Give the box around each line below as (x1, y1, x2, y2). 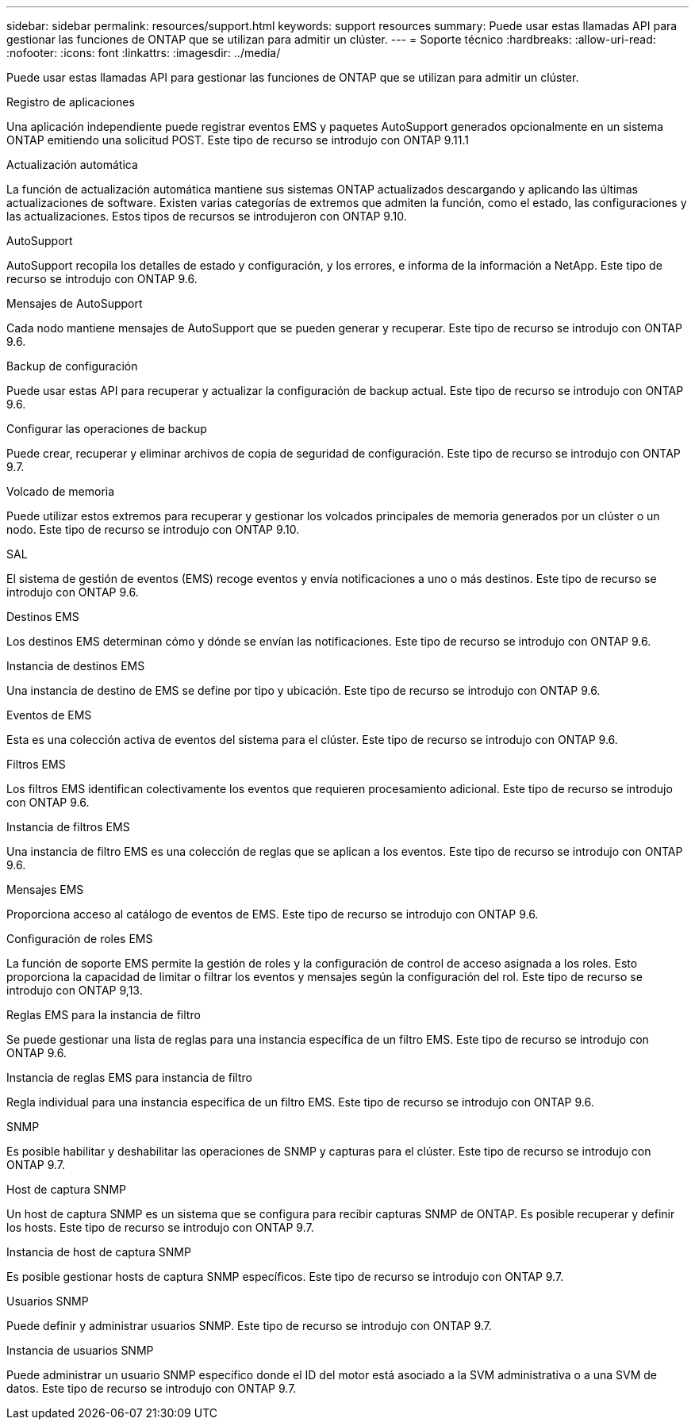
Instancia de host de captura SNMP (6, 1245, 191, 1259)
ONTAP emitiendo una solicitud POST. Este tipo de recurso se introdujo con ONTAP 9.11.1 (6, 133, 469, 147)
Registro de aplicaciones (6, 95, 135, 109)
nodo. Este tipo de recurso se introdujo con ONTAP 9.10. (6, 523, 300, 536)
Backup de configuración (6, 359, 138, 373)
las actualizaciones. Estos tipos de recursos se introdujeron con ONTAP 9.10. (6, 209, 407, 223)
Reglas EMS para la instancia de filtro (6, 1008, 201, 1022)
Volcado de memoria (6, 485, 115, 498)
